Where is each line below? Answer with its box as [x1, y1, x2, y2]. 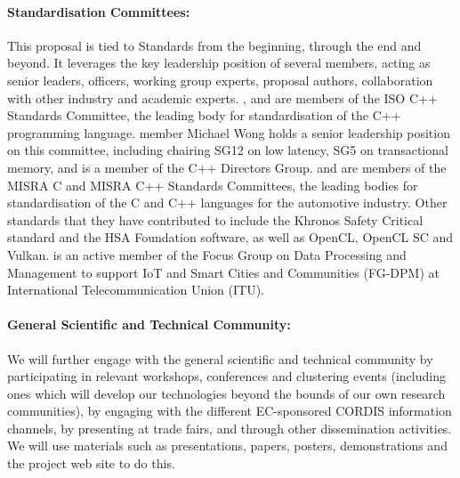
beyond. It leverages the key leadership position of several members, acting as [7, 53, 431, 72]
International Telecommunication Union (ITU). [7, 280, 265, 299]
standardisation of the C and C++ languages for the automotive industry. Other [7, 193, 448, 212]
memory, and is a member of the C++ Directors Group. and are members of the [7, 158, 447, 176]
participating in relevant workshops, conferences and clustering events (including [7, 367, 446, 385]
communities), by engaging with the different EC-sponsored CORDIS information [7, 401, 452, 420]
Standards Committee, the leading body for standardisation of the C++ [7, 106, 401, 125]
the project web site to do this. [7, 454, 175, 473]
